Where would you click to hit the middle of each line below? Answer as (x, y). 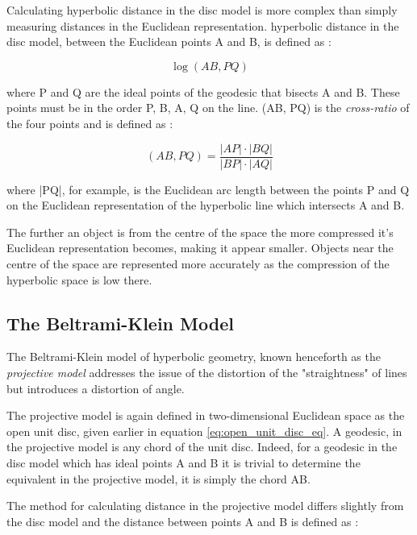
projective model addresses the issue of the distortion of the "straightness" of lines (207, 372)
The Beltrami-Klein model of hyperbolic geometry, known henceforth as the (194, 357)
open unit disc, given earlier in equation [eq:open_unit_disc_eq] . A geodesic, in (204, 431)
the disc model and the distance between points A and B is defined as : (183, 521)
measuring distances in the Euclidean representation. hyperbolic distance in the (203, 25)
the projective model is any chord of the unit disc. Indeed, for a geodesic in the (202, 447)
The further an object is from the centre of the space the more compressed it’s (200, 232)
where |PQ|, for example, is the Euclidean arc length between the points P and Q (208, 189)
